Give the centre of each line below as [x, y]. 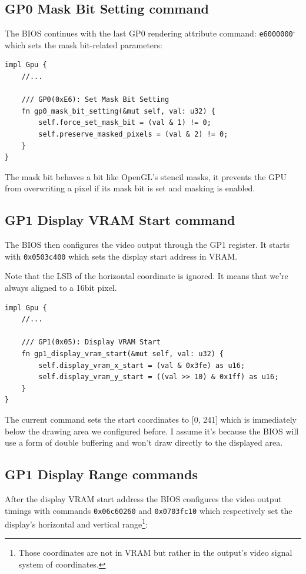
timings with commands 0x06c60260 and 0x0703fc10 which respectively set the [149, 510]
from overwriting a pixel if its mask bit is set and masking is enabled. [130, 188]
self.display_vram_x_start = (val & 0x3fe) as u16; [142, 365]
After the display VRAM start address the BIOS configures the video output [143, 498]
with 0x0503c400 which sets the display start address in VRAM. [121, 256]
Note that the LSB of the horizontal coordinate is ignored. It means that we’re [147, 276]
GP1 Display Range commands [101, 474]
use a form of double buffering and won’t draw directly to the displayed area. [144, 442]
